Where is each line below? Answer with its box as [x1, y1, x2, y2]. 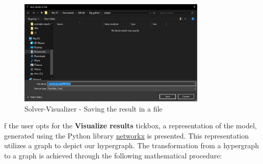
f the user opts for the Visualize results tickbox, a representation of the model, [4, 120, 257, 131]
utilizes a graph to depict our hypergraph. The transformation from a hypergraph [4, 140, 259, 151]
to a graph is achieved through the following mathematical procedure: [4, 150, 222, 161]
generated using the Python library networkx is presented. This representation [4, 130, 249, 141]
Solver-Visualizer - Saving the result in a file [24, 103, 163, 114]
